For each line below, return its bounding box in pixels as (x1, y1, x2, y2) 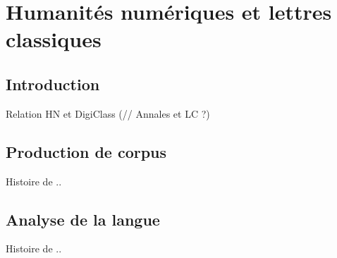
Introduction (6, 73, 100, 94)
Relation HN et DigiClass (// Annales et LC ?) (6, 106, 210, 121)
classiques (6, 25, 102, 54)
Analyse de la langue (6, 208, 160, 230)
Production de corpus (6, 140, 167, 162)
